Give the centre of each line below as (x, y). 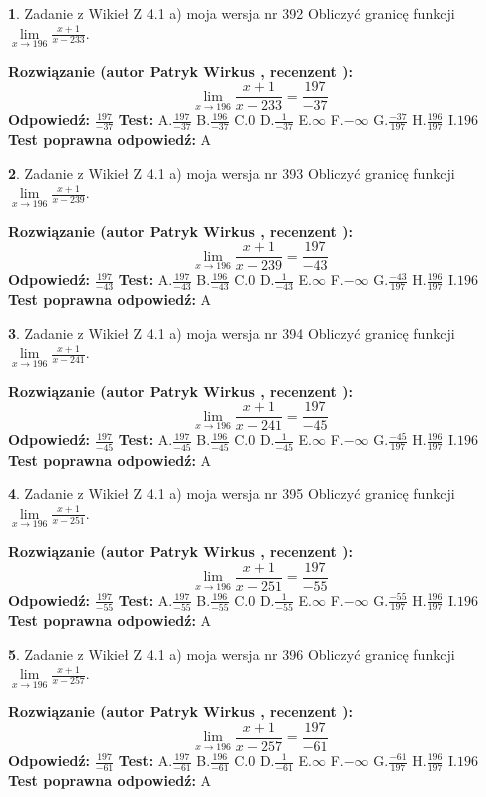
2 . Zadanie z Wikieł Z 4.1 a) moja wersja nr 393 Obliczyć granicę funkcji (231, 172)
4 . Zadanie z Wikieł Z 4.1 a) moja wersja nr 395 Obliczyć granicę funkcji (231, 493)
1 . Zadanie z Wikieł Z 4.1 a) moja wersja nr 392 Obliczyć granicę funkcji (231, 13)
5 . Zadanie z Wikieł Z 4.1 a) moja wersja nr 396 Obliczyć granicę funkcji (231, 653)
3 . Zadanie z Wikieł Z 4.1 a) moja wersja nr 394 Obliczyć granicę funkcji (231, 332)
